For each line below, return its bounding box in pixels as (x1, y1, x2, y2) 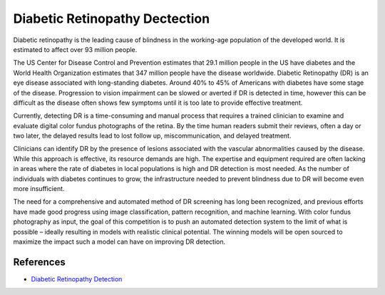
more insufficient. (13, 185, 65, 193)
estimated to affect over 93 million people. (13, 45, 138, 53)
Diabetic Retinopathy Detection (31, 274, 123, 283)
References (13, 256, 66, 268)
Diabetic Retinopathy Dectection (13, 11, 210, 26)
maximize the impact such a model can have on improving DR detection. (13, 237, 226, 246)
